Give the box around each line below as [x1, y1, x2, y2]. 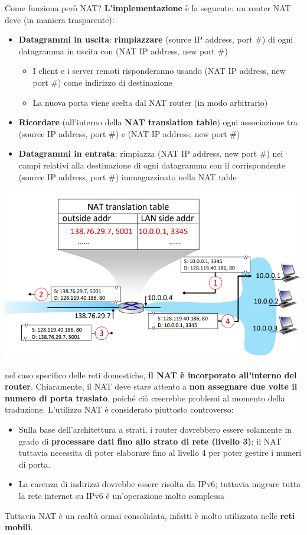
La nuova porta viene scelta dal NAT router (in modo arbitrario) [32, 96, 268, 108]
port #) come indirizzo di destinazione [32, 76, 172, 88]
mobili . [5, 521, 33, 533]
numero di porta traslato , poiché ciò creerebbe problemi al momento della [5, 391, 285, 404]
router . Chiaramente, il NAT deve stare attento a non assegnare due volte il [5, 380, 298, 393]
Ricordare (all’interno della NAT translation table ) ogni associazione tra [18, 116, 298, 128]
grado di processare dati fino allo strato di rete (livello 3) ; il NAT [18, 435, 282, 447]
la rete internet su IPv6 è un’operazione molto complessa [18, 489, 224, 501]
